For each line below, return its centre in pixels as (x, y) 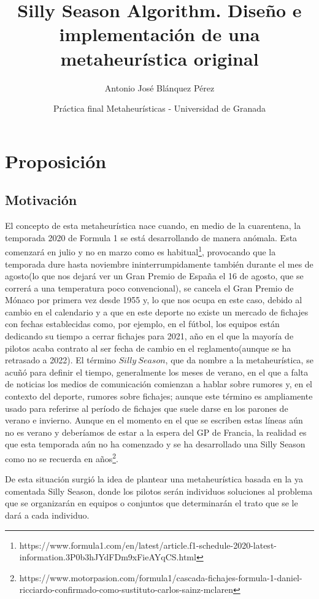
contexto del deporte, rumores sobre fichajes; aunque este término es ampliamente (159, 396)
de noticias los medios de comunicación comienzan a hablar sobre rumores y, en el (159, 384)
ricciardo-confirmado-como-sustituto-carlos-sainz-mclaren (126, 589)
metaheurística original (159, 58)
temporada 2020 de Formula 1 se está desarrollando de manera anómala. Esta (151, 237)
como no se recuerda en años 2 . (62, 458)
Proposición (56, 160)
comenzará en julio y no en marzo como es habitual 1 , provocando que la (140, 251)
